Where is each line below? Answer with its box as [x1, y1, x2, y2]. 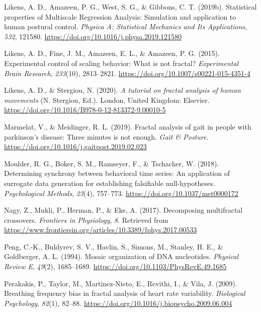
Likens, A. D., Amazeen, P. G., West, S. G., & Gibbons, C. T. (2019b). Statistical [4, 2, 257, 12]
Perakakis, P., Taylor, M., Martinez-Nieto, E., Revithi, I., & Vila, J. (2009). [4, 278, 237, 288]
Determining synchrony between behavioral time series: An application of [4, 168, 230, 178]
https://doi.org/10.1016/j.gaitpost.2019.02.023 [4, 141, 147, 152]
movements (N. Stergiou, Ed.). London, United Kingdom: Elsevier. [4, 94, 210, 105]
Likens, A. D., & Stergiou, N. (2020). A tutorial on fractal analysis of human [4, 85, 241, 95]
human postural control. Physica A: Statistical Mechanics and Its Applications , [4, 21, 247, 32]
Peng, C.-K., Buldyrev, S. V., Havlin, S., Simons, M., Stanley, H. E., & [4, 241, 223, 252]
